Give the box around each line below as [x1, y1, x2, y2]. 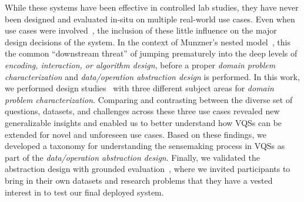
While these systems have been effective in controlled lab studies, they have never [5, 1, 299, 13]
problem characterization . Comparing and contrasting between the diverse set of [5, 93, 293, 105]
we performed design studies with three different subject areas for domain [5, 82, 274, 94]
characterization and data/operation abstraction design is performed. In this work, [5, 70, 300, 82]
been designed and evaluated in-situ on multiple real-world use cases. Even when [5, 12, 295, 25]
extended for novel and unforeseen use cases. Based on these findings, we [5, 128, 266, 140]
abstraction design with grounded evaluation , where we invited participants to [5, 163, 290, 175]
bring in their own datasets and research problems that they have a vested [5, 174, 273, 186]
